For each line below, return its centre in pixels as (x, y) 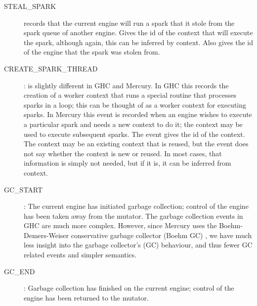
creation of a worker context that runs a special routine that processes (130, 95)
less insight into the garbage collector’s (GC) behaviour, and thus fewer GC (138, 245)
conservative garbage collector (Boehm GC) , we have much (161, 235)
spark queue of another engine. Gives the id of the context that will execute (138, 32)
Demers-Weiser (46, 235)
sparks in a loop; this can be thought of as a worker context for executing (135, 104)
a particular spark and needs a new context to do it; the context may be (133, 124)
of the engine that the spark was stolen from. (92, 52)
